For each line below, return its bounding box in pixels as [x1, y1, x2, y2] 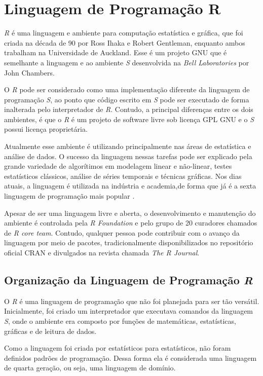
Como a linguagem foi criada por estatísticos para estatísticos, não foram [4, 343, 231, 353]
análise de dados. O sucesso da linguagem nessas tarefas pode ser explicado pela [4, 151, 252, 161]
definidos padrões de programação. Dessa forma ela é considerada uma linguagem [4, 352, 257, 363]
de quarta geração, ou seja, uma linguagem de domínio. [4, 362, 176, 373]
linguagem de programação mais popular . [4, 191, 135, 201]
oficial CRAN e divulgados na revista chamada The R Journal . [4, 247, 200, 257]
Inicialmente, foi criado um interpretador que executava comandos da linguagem [4, 306, 253, 316]
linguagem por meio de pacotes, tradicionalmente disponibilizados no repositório [4, 237, 253, 248]
